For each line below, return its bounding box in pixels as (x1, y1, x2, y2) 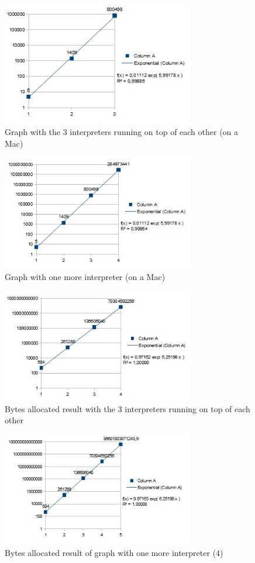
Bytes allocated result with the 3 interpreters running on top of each (5, 402, 250, 415)
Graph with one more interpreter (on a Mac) (5, 271, 166, 283)
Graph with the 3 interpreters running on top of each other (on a (5, 126, 239, 137)
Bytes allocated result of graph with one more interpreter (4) (5, 547, 223, 559)
